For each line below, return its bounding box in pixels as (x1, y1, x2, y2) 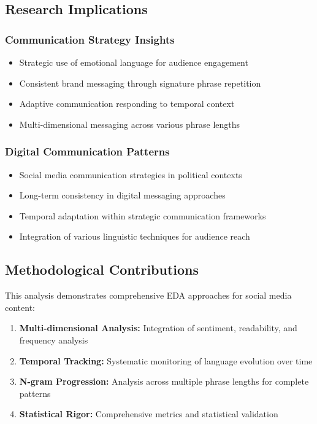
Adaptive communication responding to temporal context (19, 97, 235, 110)
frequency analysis (19, 333, 88, 346)
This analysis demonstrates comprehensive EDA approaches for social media (5, 289, 292, 302)
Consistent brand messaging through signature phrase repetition (19, 76, 261, 89)
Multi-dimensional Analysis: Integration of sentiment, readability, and (19, 321, 297, 334)
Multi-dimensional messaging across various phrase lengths (19, 117, 240, 130)
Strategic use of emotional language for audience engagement (19, 56, 248, 68)
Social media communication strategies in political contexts (19, 168, 242, 181)
